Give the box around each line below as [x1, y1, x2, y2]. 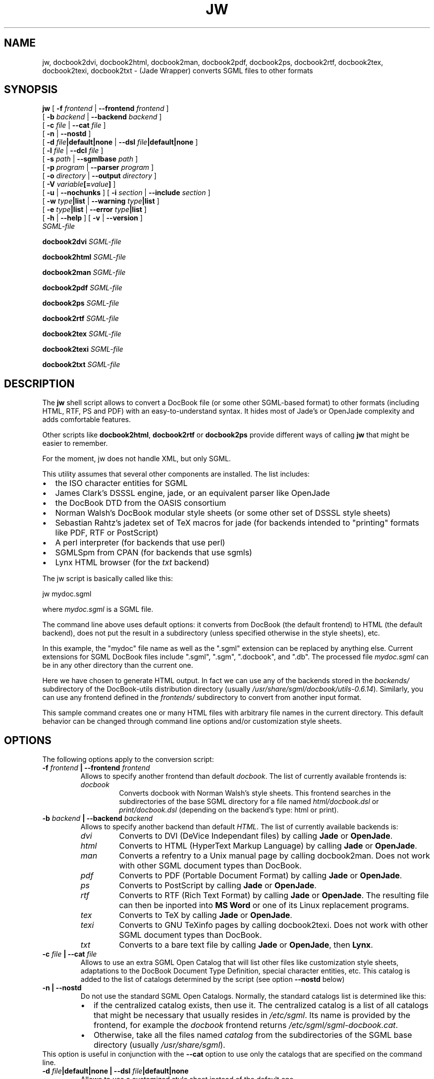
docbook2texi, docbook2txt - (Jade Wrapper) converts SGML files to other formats [42, 66, 313, 75]
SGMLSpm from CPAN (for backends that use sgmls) [55, 547, 252, 558]
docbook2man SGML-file [42, 268, 126, 277]
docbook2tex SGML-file [42, 329, 121, 338]
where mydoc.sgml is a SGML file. [42, 605, 154, 614]
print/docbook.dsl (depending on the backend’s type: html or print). [119, 806, 339, 814]
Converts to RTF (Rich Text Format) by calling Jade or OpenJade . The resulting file [119, 890, 429, 901]
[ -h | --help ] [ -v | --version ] [42, 214, 143, 222]
